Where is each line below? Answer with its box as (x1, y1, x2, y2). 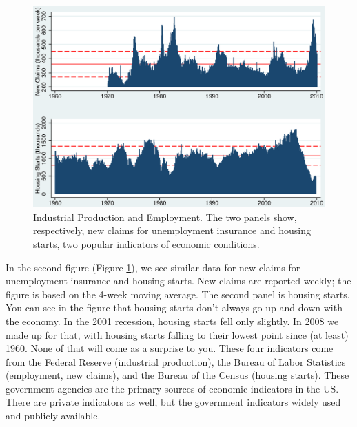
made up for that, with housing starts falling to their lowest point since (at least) (6, 327, 349, 342)
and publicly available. (6, 408, 101, 423)
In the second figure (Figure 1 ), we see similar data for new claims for (6, 260, 300, 274)
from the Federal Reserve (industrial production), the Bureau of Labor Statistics (6, 354, 346, 368)
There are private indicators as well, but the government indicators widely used (6, 395, 341, 409)
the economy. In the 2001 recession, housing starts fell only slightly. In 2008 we (6, 313, 339, 328)
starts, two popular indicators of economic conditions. (33, 236, 260, 251)
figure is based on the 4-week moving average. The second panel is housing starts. (6, 287, 350, 301)
